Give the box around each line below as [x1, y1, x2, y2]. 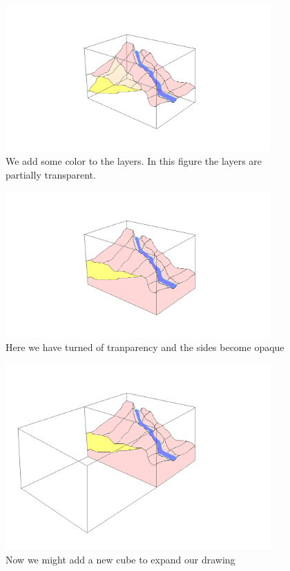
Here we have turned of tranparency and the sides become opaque [6, 340, 284, 354]
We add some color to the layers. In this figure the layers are [6, 154, 262, 168]
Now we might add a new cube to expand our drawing [6, 552, 235, 566]
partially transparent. [6, 168, 96, 182]
